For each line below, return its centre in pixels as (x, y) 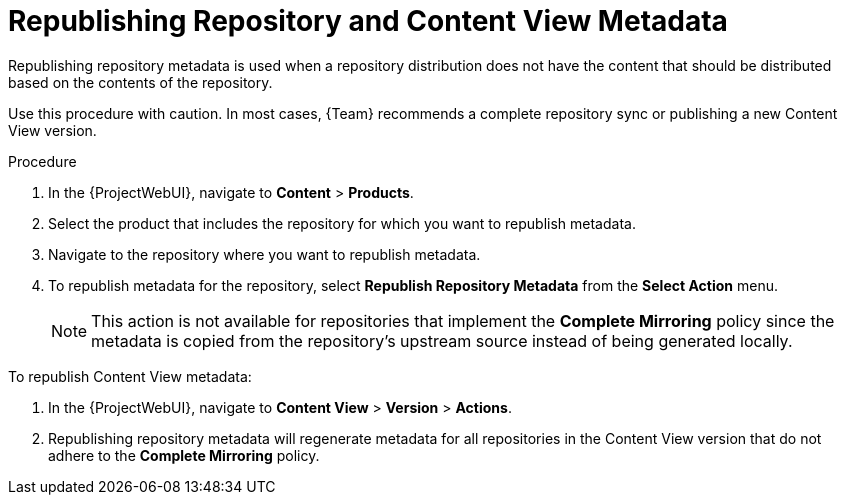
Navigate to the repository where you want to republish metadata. (264, 254)
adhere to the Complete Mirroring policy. (184, 455)
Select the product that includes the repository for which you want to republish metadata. (342, 223)
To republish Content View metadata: (130, 376)
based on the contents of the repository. (140, 82)
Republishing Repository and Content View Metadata (368, 21)
